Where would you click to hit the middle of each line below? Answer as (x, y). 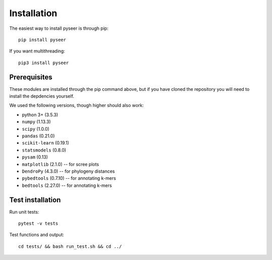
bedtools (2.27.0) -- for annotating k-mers (67, 185)
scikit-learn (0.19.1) (46, 143)
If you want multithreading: (37, 51)
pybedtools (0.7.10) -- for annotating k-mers (69, 178)
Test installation (35, 200)
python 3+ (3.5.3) (40, 115)
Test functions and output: (37, 235)
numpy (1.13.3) (37, 122)
